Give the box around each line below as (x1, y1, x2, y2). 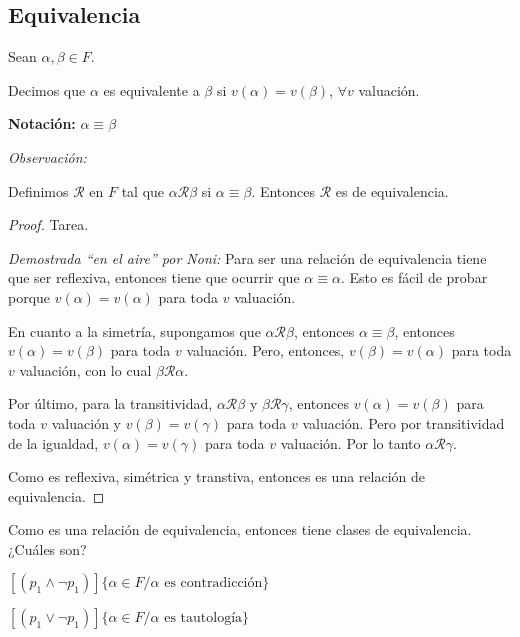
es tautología (164, 611, 243, 626)
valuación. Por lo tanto (280, 432, 421, 453)
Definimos (8, 180, 69, 201)
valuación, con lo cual (19, 359, 152, 380)
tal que (121, 180, 165, 201)
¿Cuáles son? (8, 538, 87, 559)
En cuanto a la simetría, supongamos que (8, 320, 261, 341)
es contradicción (164, 576, 263, 591)
